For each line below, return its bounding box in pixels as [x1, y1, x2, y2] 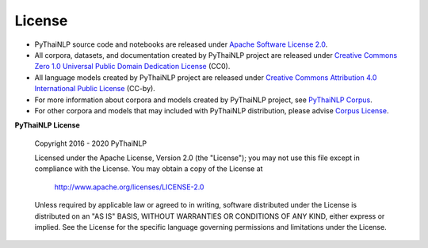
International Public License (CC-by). [34, 84, 156, 93]
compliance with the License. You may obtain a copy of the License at [34, 164, 263, 174]
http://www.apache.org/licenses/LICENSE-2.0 [54, 182, 204, 192]
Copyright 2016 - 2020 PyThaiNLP [34, 139, 147, 148]
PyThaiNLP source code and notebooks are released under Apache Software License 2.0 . [34, 40, 328, 49]
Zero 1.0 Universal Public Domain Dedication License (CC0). [34, 62, 231, 71]
